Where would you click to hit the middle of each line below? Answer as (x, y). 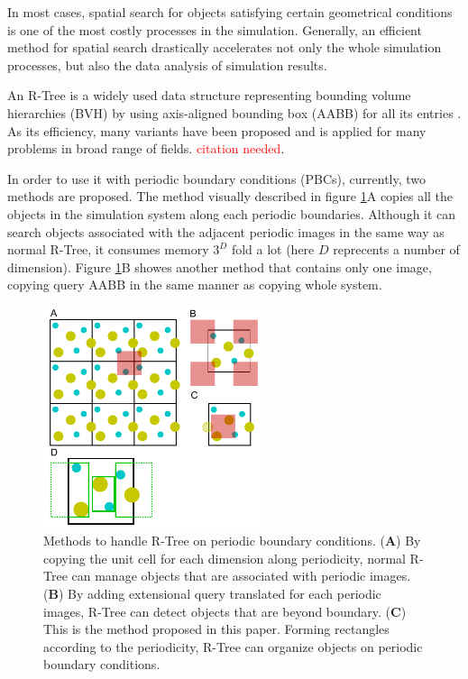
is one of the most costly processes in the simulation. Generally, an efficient (215, 29)
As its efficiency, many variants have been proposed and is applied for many (217, 130)
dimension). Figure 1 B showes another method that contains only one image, (220, 266)
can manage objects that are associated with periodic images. (241, 576)
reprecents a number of (396, 249)
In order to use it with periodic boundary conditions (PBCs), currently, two (217, 178)
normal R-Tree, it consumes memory (108, 249)
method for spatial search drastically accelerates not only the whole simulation (225, 47)
